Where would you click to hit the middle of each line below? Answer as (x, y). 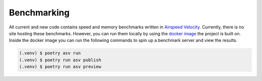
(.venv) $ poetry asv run (50, 53)
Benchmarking (39, 13)
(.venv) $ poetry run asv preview (60, 67)
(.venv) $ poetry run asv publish (60, 60)
